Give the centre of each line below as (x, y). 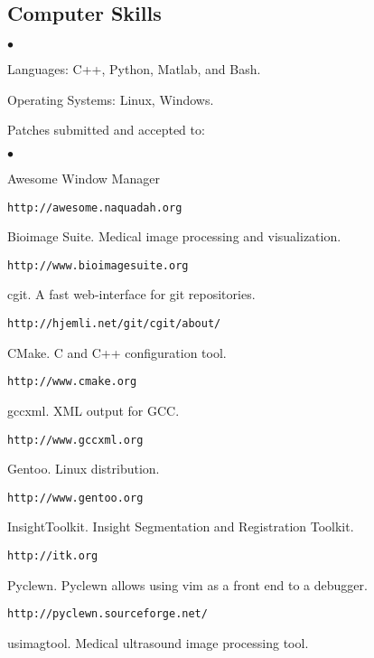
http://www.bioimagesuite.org (98, 265)
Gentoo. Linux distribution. (84, 469)
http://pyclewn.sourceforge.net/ (108, 614)
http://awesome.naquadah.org (95, 207)
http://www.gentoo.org (75, 498)
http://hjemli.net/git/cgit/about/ (114, 324)
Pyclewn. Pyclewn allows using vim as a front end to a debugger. (187, 584)
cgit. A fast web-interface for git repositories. (131, 294)
